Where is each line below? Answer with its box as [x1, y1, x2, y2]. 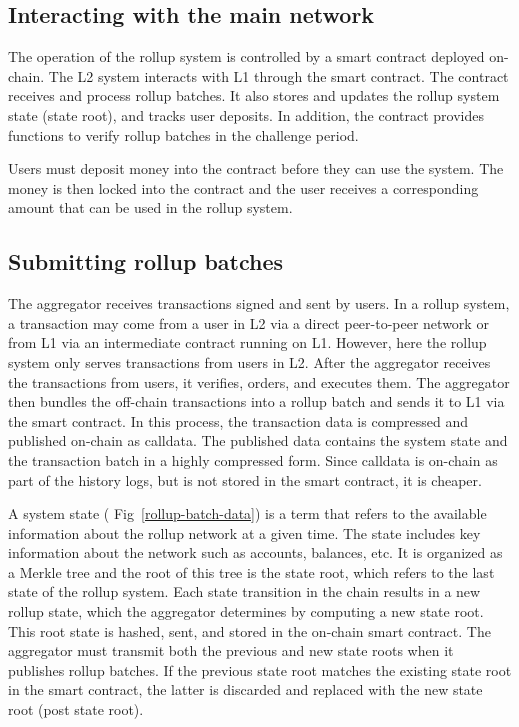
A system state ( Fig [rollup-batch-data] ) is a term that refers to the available [8, 503, 487, 524]
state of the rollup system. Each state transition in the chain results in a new [8, 581, 481, 602]
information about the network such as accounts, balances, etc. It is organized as [8, 542, 503, 563]
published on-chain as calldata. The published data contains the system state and [8, 430, 508, 451]
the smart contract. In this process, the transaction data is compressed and [8, 410, 469, 431]
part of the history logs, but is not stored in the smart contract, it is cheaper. [8, 469, 482, 490]
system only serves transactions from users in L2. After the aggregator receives [8, 351, 491, 372]
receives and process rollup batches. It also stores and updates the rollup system [8, 85, 500, 106]
